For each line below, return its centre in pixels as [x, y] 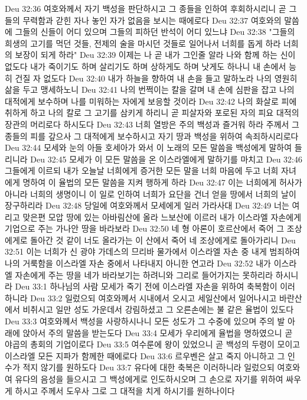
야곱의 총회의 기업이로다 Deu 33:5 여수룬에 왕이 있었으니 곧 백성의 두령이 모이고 [153, 344]
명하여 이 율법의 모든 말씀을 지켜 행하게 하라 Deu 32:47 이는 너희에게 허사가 [162, 182]
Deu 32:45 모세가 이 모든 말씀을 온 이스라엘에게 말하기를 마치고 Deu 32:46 [166, 159]
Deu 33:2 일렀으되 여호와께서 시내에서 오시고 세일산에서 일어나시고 [153, 297]
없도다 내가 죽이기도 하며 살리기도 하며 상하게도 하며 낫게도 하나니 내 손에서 [146, 66]
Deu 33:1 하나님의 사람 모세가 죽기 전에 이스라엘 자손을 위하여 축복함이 [146, 286]
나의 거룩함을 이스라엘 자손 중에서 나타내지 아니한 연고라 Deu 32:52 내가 [138, 263]
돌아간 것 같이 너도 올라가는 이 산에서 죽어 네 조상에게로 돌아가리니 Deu [163, 240]
